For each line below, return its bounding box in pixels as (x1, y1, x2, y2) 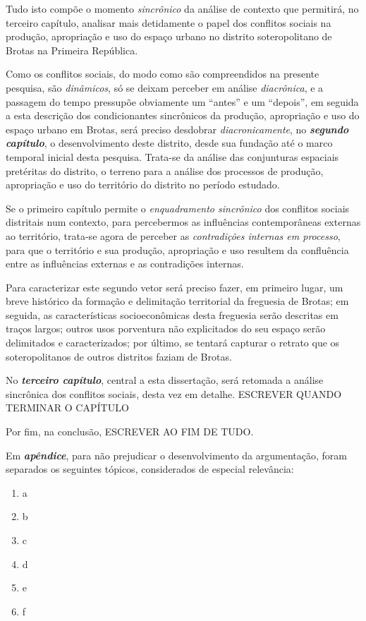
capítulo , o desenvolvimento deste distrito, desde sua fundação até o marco (6, 135, 333, 150)
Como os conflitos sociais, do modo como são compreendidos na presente (6, 66, 319, 81)
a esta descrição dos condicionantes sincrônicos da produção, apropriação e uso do (6, 108, 360, 123)
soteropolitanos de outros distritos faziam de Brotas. (6, 349, 232, 363)
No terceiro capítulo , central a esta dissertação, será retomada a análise (6, 373, 324, 387)
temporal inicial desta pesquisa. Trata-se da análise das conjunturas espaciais (6, 149, 339, 164)
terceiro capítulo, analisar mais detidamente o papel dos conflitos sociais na (6, 15, 331, 30)
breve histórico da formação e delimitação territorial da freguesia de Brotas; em (6, 294, 349, 308)
